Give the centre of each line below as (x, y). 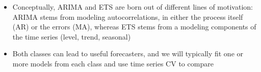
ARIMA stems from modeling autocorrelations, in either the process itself (128, 16)
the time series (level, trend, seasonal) (72, 36)
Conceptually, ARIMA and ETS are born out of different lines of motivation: (133, 7)
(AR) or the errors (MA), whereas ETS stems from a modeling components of (134, 27)
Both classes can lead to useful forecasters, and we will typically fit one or (128, 53)
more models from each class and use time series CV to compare (113, 63)
